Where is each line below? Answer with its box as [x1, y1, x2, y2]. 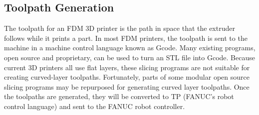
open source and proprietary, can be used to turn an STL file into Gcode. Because [4, 52, 255, 62]
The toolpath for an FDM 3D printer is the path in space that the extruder [4, 23, 235, 33]
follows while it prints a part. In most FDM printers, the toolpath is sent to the [4, 32, 248, 43]
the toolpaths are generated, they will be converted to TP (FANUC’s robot [4, 91, 234, 102]
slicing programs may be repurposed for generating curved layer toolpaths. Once [4, 81, 250, 92]
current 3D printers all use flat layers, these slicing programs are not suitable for [4, 62, 250, 72]
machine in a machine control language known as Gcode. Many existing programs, [4, 42, 256, 53]
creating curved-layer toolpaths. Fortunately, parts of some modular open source [4, 72, 250, 82]
